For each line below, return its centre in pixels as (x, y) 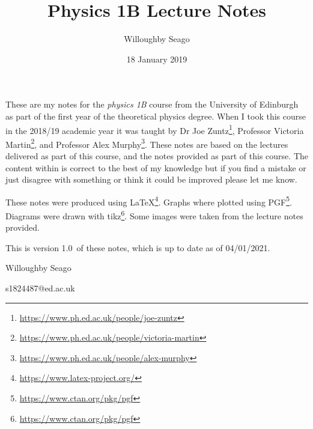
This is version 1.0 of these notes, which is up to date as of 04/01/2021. (138, 247)
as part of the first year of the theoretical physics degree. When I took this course (156, 116)
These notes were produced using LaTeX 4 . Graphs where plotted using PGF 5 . (149, 201)
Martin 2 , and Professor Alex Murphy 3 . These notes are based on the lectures (147, 143)
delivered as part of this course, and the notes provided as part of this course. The (157, 156)
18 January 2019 (157, 59)
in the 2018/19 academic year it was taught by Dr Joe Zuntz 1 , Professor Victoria (155, 129)
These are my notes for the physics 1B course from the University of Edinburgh (152, 104)
